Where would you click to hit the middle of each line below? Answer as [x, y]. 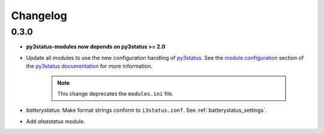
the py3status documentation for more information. [89, 66]
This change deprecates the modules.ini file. [115, 93]
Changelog [39, 16]
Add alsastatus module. [55, 121]
